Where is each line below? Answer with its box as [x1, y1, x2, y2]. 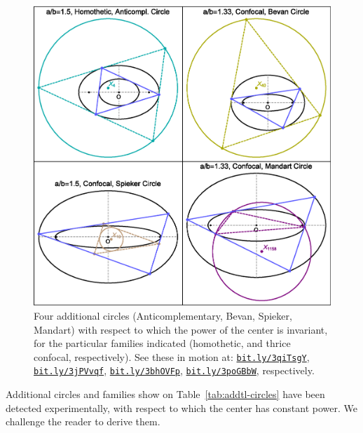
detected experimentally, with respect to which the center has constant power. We [6, 400, 358, 415]
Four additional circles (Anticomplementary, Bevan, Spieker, [34, 308, 292, 323]
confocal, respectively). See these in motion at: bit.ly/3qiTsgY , [34, 349, 310, 364]
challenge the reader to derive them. [6, 414, 160, 429]
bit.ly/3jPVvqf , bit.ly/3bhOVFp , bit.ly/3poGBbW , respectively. [34, 363, 315, 378]
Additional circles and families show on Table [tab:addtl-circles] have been [6, 387, 325, 402]
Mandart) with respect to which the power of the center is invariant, [34, 322, 328, 336]
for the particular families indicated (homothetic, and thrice [34, 336, 291, 350]
